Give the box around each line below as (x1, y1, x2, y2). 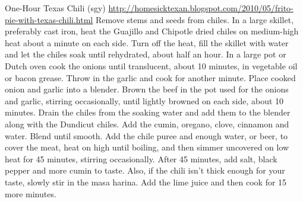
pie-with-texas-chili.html (5, 13, 93, 25)
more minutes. (5, 187, 56, 200)
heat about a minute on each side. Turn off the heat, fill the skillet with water (5, 36, 289, 49)
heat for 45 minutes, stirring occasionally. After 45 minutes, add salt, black (5, 152, 277, 165)
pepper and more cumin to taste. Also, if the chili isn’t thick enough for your (5, 164, 285, 177)
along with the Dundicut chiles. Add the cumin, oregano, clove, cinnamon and (5, 117, 289, 130)
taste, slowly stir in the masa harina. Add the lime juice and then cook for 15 (5, 175, 287, 188)
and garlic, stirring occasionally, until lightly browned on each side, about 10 (5, 94, 284, 107)
